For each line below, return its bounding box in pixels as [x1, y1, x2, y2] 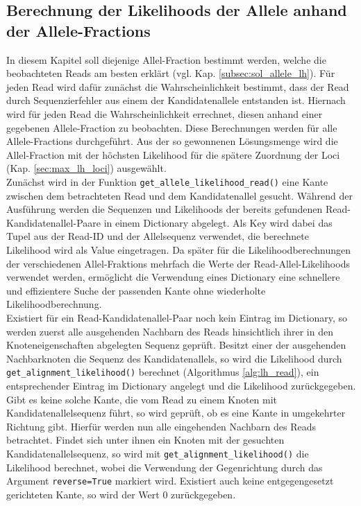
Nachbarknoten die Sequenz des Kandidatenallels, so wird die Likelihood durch [6, 351, 342, 365]
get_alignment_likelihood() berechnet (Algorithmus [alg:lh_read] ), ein [6, 365, 319, 379]
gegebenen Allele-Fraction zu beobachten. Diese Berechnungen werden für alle [6, 120, 337, 134]
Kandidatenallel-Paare [6, 215, 101, 229]
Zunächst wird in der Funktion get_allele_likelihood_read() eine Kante [6, 174, 328, 189]
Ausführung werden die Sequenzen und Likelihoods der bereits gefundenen [6, 202, 323, 216]
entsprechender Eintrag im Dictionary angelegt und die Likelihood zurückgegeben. [6, 378, 356, 392]
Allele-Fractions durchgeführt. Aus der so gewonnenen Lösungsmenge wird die [6, 134, 338, 148]
